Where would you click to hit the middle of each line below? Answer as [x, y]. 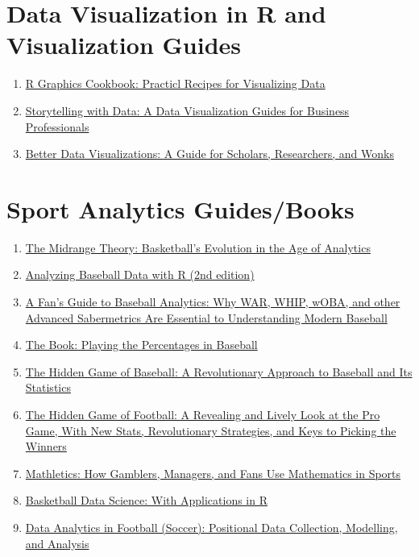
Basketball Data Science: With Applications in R [146, 500]
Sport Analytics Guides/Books [180, 208]
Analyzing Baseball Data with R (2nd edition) [140, 274]
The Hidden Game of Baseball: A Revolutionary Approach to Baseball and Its [219, 371]
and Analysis [57, 543]
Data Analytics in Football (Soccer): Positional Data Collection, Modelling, [212, 527]
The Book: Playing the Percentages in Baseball [141, 345]
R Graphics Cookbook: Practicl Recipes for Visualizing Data [175, 83]
